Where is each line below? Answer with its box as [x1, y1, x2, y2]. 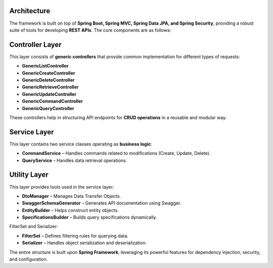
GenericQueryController [22, 105, 74, 111]
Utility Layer [9, 171, 49, 179]
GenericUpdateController [22, 91, 77, 97]
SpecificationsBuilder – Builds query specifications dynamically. [22, 215, 157, 221]
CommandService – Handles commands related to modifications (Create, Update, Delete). [22, 150, 211, 156]
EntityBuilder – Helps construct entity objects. [22, 207, 119, 213]
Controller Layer [9, 40, 62, 49]
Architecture [9, 7, 51, 15]
